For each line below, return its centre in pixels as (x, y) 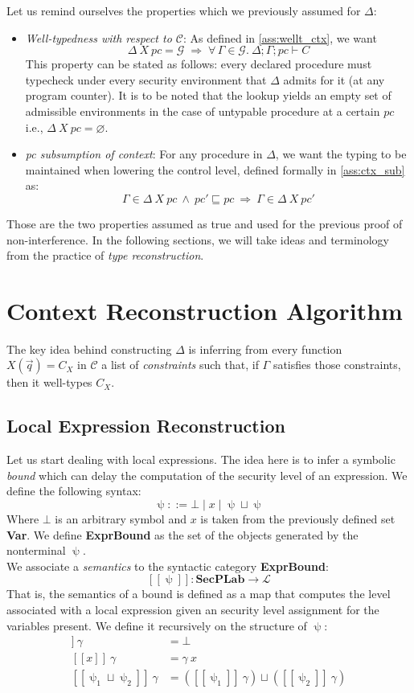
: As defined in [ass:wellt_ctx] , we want (280, 37)
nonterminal (36, 550)
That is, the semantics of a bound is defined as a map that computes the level (199, 594)
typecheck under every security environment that (146, 79)
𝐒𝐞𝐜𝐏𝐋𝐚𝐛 (220, 580)
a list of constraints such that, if (180, 365)
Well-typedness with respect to (98, 37)
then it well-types (49, 382)
